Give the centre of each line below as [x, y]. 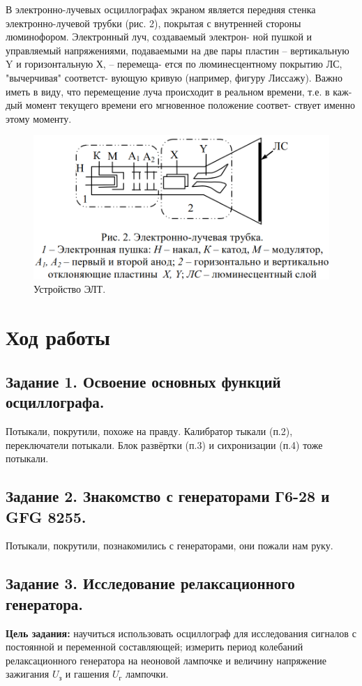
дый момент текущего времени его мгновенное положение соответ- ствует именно [180, 105]
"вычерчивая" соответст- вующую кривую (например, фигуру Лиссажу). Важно [174, 77]
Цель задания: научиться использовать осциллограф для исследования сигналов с [181, 633]
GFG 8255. [46, 516]
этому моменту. [39, 118]
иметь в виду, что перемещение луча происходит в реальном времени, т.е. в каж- [179, 91]
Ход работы [58, 337]
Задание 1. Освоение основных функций [143, 381]
